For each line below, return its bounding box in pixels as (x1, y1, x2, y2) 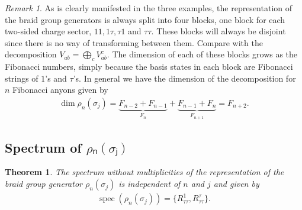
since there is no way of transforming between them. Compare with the (5, 36, 263, 49)
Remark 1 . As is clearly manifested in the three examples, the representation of (5, 2, 293, 14)
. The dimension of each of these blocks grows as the (107, 48, 298, 60)
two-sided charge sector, (5, 25, 92, 37)
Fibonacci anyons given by (12, 83, 108, 96)
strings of (5, 72, 38, 84)
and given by (213, 177, 259, 190)
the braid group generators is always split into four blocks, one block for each (5, 13, 285, 25)
